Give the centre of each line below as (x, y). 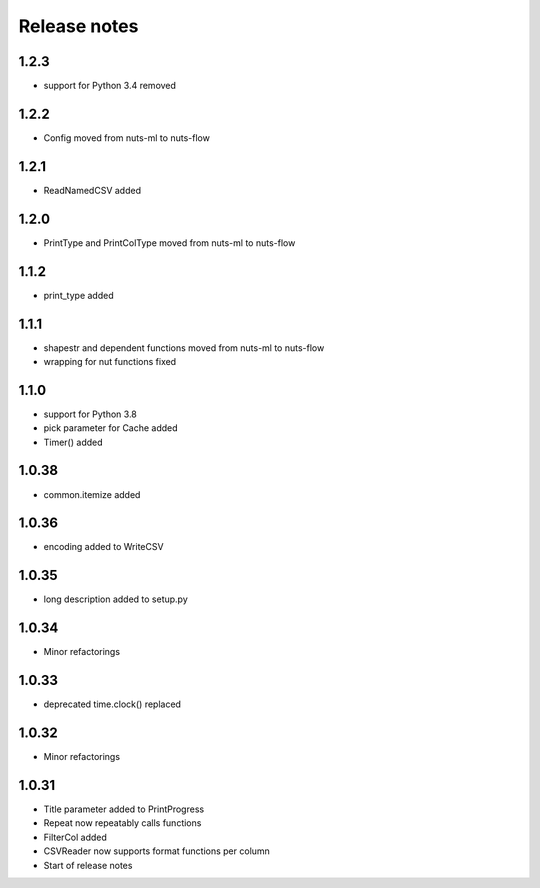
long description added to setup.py (116, 599)
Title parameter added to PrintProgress (124, 809)
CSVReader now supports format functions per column (156, 851)
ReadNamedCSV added (92, 190)
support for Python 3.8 (90, 414)
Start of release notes (88, 865)
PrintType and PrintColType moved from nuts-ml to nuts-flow (169, 242)
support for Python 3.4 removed (110, 86)
